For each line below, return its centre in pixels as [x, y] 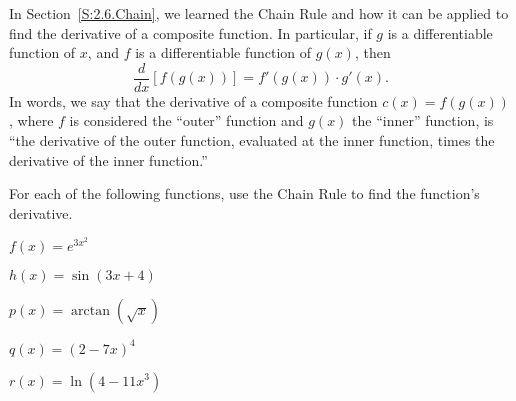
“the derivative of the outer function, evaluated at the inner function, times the [252, 140]
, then [372, 52]
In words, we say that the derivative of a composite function [193, 100]
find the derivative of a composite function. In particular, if [190, 32]
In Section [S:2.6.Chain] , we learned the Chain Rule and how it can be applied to [259, 13]
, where [31, 120]
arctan [90, 311]
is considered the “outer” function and [186, 120]
